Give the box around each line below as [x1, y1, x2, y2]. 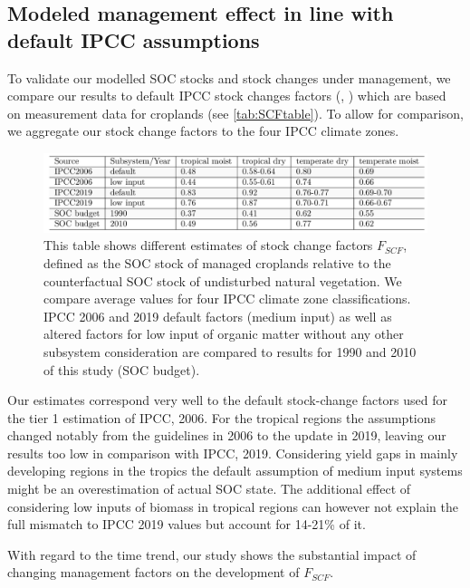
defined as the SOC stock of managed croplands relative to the [43, 253, 391, 272]
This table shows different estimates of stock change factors [43, 236, 373, 255]
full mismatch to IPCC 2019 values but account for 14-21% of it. [7, 515, 366, 534]
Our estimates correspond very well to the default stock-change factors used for [7, 390, 447, 410]
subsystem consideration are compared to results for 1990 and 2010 [43, 342, 417, 361]
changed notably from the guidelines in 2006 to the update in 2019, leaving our [7, 426, 446, 445]
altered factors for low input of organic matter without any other [43, 324, 404, 343]
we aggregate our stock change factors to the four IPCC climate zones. [7, 121, 399, 140]
